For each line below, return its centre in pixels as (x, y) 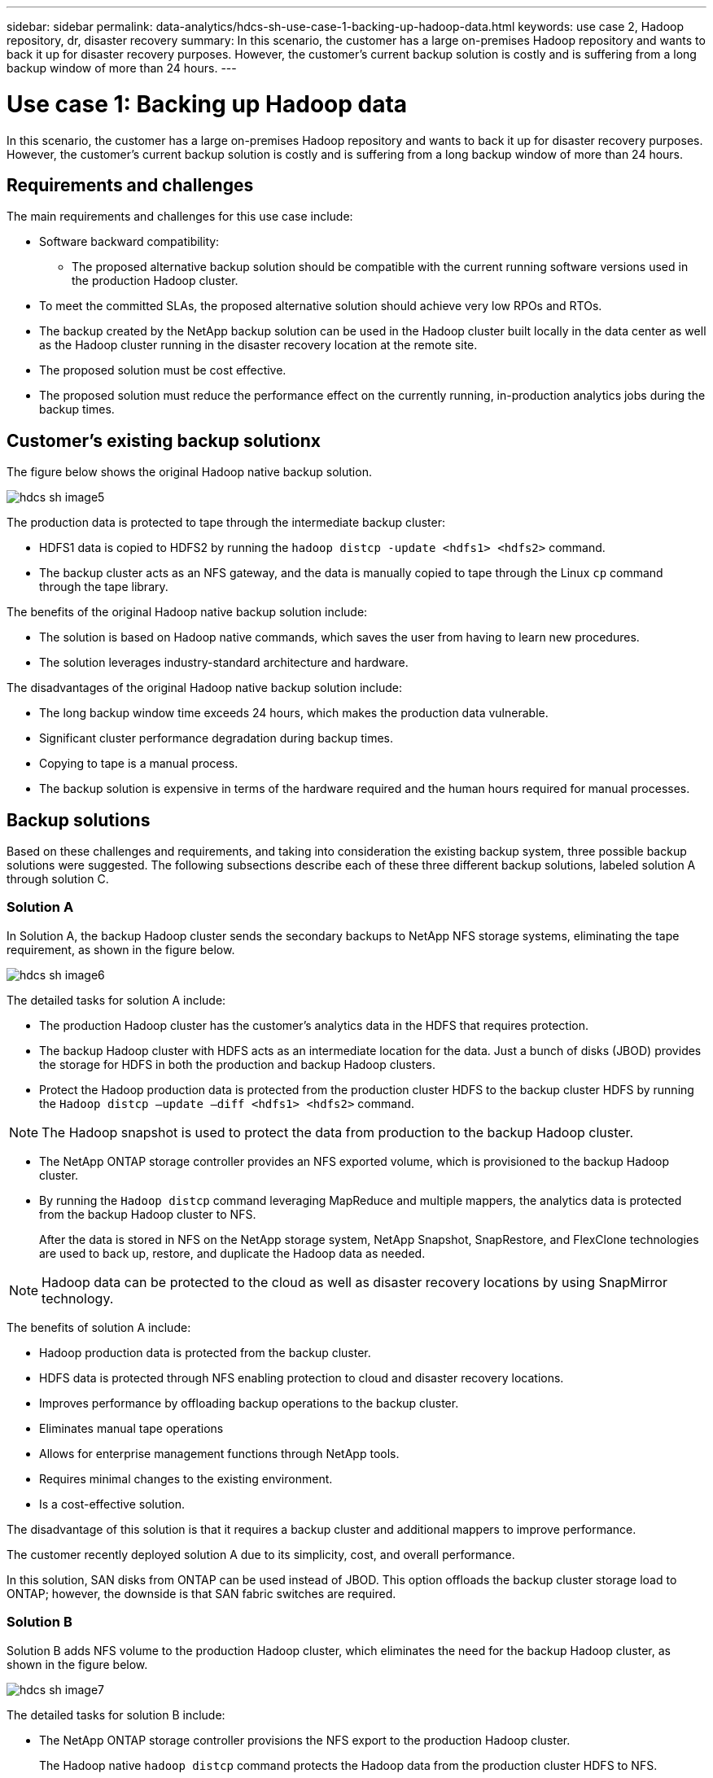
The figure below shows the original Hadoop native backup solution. (189, 472)
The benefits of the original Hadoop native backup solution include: (187, 612)
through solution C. (58, 879)
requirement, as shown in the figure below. (121, 949)
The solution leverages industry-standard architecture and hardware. (224, 663)
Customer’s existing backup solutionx (164, 440)
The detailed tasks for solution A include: (116, 1000)
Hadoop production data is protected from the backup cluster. (205, 1352)
